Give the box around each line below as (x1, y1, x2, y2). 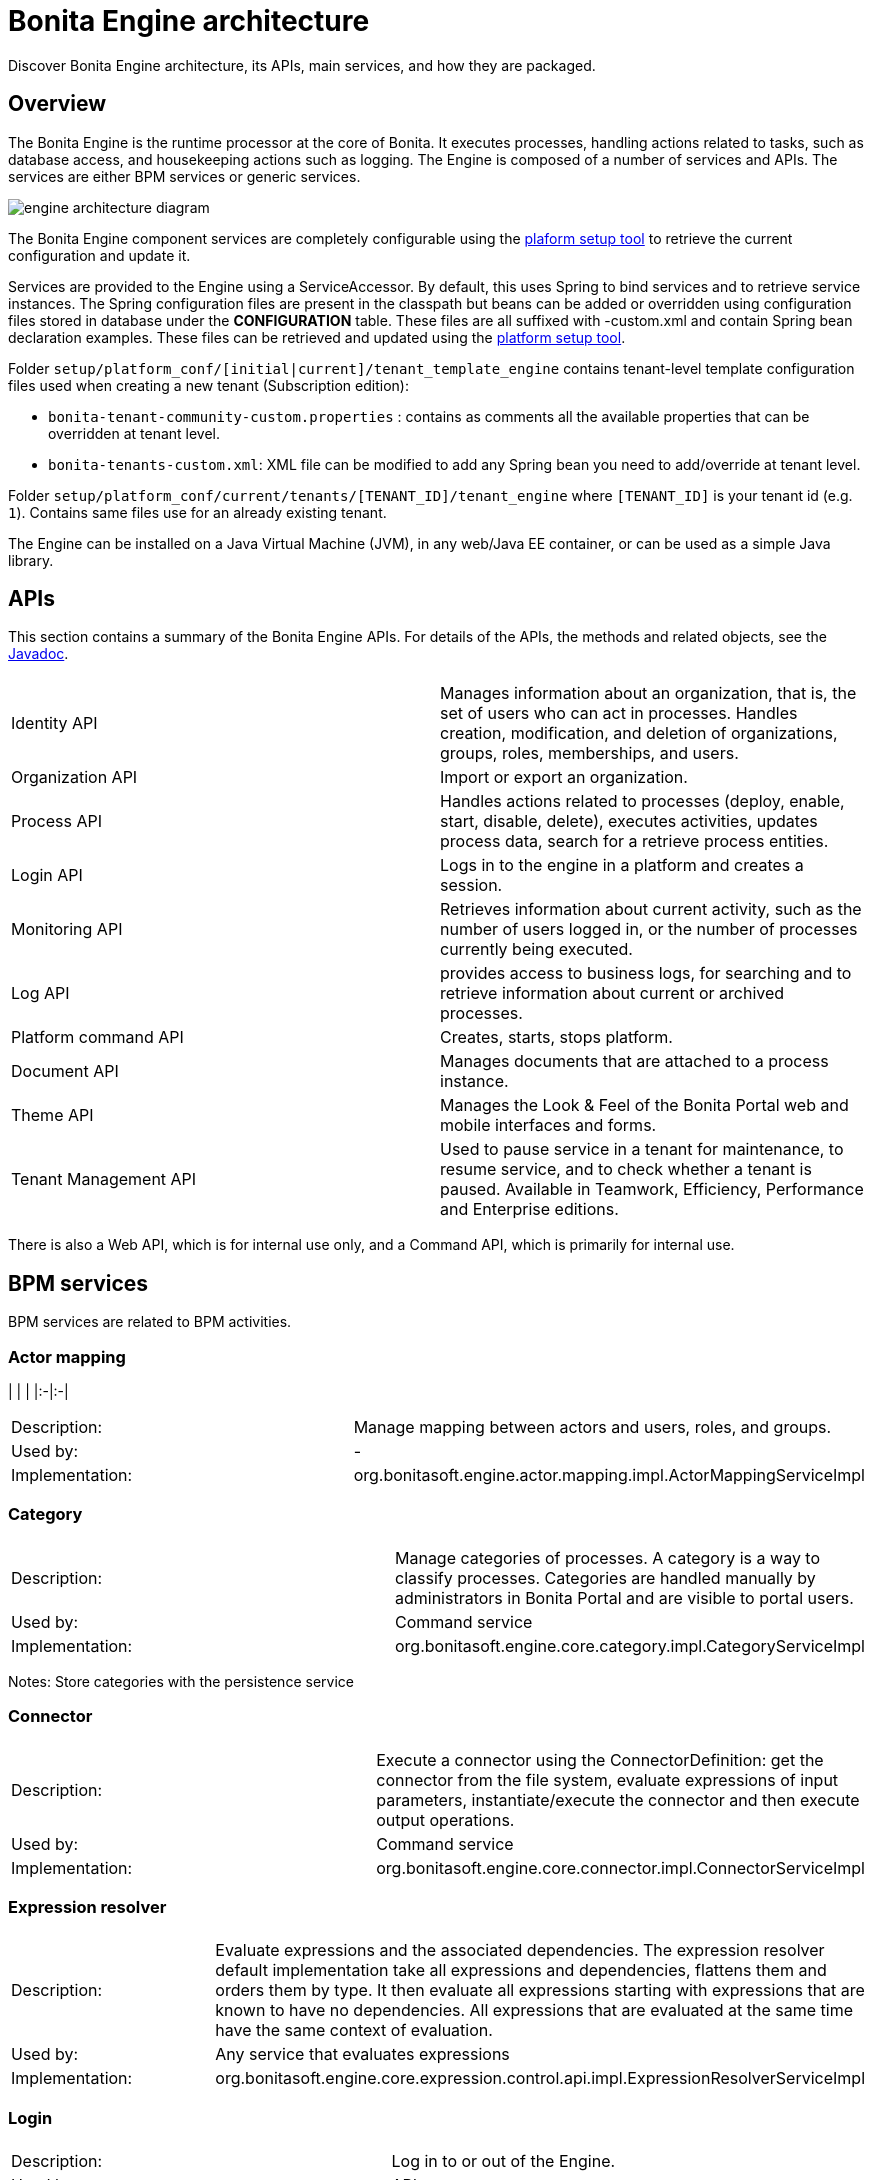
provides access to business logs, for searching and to (440, 963, 852, 984)
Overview (8, 91, 107, 117)
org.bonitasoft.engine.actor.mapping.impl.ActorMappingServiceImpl (353, 1465, 865, 1486)
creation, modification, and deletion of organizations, (440, 723, 838, 744)
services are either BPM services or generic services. (8, 167, 361, 185)
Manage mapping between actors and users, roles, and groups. (353, 1417, 832, 1438)
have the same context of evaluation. (215, 2020, 493, 2041)
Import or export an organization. (440, 767, 688, 788)
